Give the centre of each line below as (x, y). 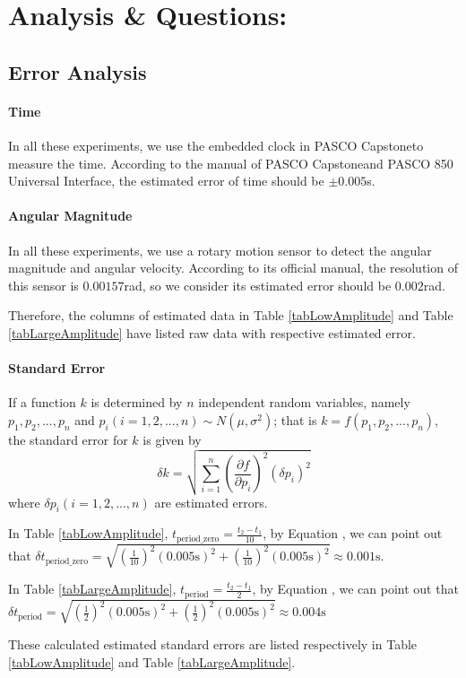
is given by (172, 439)
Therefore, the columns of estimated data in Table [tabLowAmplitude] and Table (231, 315)
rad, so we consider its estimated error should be (258, 285)
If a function (42, 402)
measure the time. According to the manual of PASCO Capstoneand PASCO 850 (231, 163)
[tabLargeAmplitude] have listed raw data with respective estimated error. (212, 332)
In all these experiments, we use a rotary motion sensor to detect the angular (220, 250)
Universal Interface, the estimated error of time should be (166, 181)
